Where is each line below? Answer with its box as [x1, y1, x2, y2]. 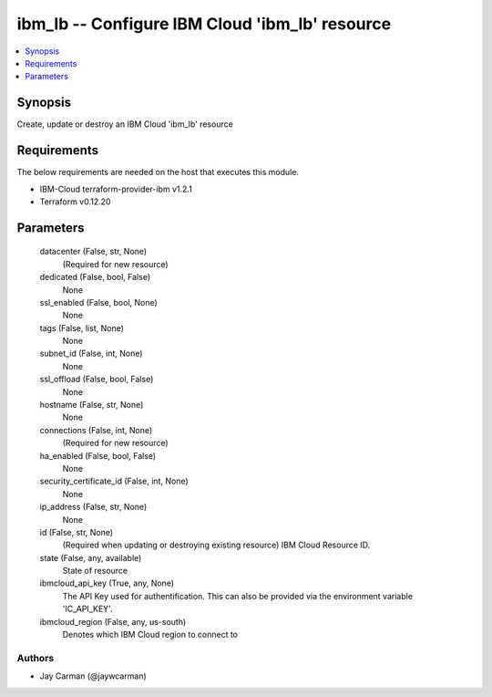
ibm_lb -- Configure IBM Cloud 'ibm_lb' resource [16, 14, 392, 34]
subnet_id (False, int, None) [39, 348, 143, 359]
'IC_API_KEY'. [62, 603, 113, 615]
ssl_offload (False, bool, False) [39, 374, 154, 385]
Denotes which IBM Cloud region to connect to [62, 629, 239, 640]
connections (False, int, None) [39, 424, 153, 435]
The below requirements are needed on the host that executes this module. [16, 167, 300, 178]
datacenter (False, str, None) [39, 246, 148, 257]
